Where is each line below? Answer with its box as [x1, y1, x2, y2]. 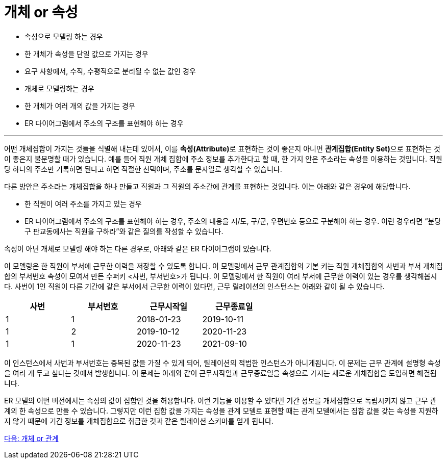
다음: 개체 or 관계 [4, 433, 59, 443]
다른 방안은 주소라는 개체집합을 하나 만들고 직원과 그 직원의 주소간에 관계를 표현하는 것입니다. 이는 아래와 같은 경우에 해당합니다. [4, 182, 411, 191]
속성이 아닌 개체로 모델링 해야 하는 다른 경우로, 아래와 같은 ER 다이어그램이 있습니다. [4, 244, 271, 253]
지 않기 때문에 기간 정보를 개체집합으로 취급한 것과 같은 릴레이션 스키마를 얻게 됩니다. [4, 416, 274, 425]
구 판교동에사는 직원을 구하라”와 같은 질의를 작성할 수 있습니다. [24, 226, 224, 236]
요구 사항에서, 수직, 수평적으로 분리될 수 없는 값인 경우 [24, 66, 196, 75]
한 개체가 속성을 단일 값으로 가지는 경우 [24, 49, 148, 58]
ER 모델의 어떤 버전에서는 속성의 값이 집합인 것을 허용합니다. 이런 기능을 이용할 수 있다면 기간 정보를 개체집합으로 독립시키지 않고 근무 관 [4, 396, 437, 405]
